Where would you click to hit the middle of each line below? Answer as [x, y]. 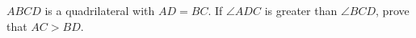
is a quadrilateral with [100, 10]
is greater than [301, 10]
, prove [393, 10]
